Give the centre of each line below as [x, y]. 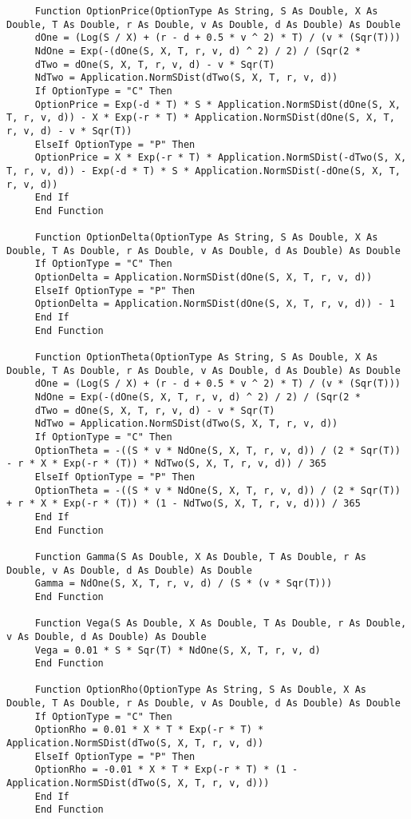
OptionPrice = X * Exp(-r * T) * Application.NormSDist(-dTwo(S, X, [221, 158]
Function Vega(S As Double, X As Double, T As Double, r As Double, [221, 624]
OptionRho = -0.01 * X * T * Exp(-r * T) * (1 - [166, 770]
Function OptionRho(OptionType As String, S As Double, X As [201, 690]
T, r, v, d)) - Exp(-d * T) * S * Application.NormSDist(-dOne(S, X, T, [204, 171]
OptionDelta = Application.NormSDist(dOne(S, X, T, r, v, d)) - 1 [215, 304]
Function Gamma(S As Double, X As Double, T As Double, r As [201, 557]
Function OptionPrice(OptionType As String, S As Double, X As [206, 11]
